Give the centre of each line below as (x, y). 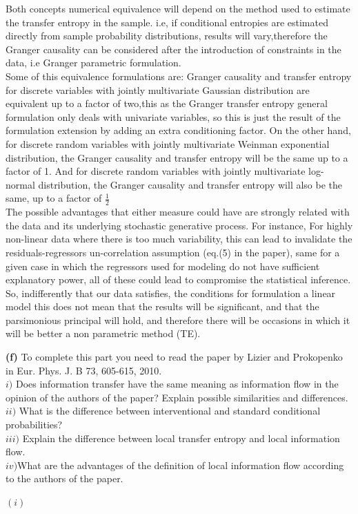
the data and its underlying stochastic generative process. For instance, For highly (179, 225)
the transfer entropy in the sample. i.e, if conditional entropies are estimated (167, 22)
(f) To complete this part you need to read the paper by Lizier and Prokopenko (174, 357)
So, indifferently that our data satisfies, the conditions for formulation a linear (171, 293)
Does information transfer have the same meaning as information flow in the (177, 384)
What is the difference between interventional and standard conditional (170, 411)
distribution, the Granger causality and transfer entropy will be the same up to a (177, 157)
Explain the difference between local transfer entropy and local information (181, 438)
